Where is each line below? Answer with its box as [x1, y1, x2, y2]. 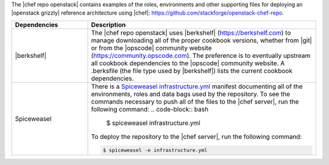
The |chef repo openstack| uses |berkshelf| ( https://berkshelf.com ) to [91, 28, 291, 37]
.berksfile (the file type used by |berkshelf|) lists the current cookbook [91, 66, 292, 75]
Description [91, 20, 126, 29]
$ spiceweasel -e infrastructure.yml [102, 147, 208, 153]
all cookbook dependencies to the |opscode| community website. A [91, 58, 285, 67]
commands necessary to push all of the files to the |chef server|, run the [91, 97, 299, 106]
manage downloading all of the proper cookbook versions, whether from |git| [91, 36, 312, 44]
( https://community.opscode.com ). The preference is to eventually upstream [91, 51, 311, 60]
